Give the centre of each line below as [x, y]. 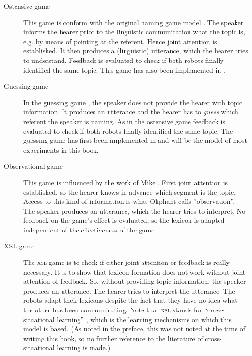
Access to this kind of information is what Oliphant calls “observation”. [129, 201]
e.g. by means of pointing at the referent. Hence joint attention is [120, 41]
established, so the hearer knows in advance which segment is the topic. [129, 192]
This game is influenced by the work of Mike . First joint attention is [126, 182]
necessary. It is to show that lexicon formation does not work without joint [134, 271]
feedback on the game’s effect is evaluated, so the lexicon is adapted [124, 220]
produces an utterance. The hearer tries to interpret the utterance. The [129, 290]
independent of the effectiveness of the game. [90, 229]
